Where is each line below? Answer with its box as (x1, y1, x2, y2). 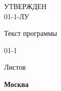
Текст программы (4, 28, 57, 38)
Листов (4, 62, 26, 72)
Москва (4, 78, 29, 89)
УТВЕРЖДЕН (4, 1, 47, 11)
